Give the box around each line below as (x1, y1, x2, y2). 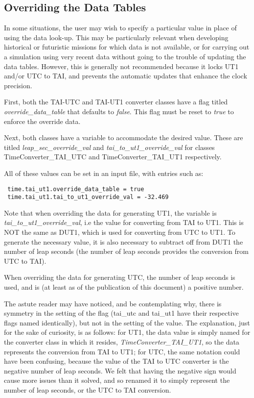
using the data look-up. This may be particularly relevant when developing (4, 32, 229, 42)
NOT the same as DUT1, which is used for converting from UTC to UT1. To (4, 227, 235, 237)
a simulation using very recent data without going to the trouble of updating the (4, 51, 246, 61)
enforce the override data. (4, 116, 81, 126)
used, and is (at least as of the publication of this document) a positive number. (4, 281, 244, 292)
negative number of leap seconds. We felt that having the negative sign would (4, 365, 236, 375)
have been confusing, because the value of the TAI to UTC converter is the (4, 356, 229, 366)
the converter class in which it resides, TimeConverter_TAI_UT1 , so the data (4, 336, 239, 347)
